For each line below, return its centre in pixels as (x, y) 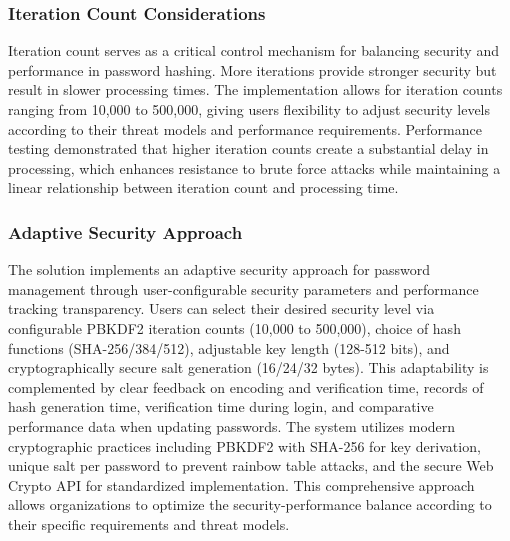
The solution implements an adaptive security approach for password (219, 269)
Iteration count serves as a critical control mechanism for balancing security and (253, 50)
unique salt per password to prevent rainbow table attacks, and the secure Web (251, 465)
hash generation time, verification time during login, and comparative (221, 406)
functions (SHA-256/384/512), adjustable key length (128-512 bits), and (229, 347)
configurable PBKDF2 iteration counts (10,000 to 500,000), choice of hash (234, 327)
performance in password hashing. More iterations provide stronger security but (252, 69)
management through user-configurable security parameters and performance (243, 288)
